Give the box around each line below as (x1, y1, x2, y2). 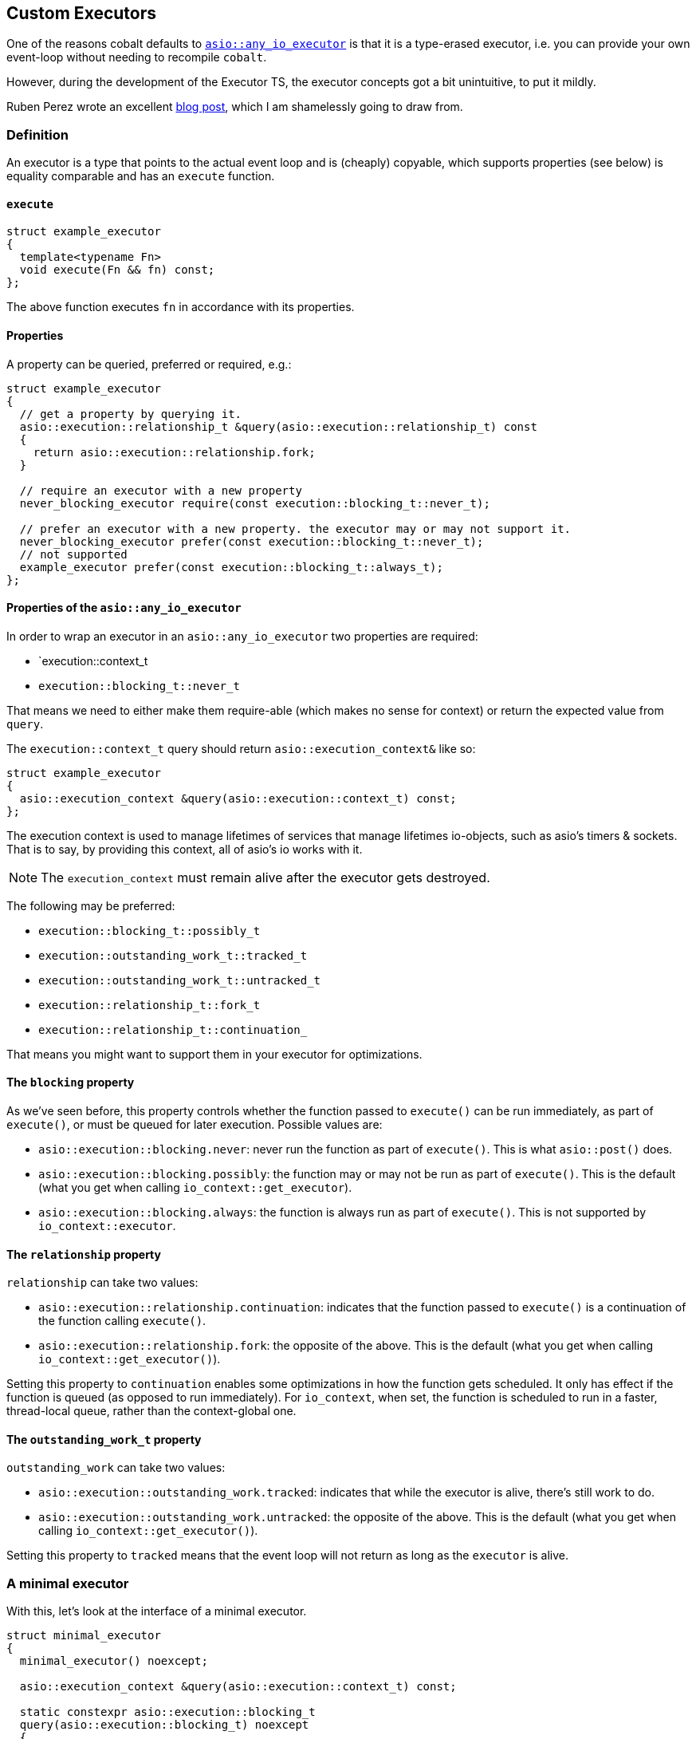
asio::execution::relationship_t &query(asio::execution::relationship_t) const (19, 420, 537, 433)
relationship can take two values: (6, 1276, 199, 1290)
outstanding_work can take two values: (6, 1461, 226, 1475)
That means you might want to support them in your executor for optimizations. (6, 1047, 423, 1061)
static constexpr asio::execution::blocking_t (19, 1705, 316, 1719)
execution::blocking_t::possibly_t (38, 924, 261, 937)
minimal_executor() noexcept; (19, 1654, 208, 1668)
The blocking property (6, 1075, 135, 1090)
